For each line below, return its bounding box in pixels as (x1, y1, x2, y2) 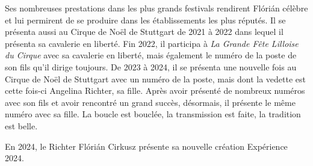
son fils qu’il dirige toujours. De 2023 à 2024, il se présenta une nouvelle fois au (5, 60, 297, 73)
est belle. (5, 119, 38, 132)
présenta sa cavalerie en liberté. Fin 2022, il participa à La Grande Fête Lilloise (5, 37, 299, 49)
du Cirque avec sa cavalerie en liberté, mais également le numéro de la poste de (5, 49, 297, 61)
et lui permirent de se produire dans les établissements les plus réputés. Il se (5, 13, 286, 26)
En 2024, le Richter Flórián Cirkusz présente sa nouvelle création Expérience (5, 140, 288, 152)
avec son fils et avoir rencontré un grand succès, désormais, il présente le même (5, 96, 296, 108)
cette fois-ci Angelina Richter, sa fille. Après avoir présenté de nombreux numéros (5, 84, 305, 97)
